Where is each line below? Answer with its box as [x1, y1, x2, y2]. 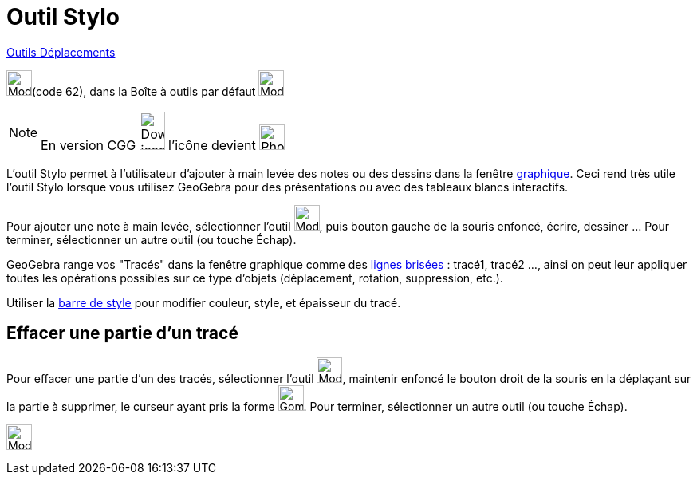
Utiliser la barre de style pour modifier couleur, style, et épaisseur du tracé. [6, 295, 401, 309]
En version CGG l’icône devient [41, 136, 256, 153]
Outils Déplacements [6, 45, 116, 59]
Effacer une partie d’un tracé [6, 323, 238, 344]
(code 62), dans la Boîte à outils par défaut [32, 84, 256, 98]
